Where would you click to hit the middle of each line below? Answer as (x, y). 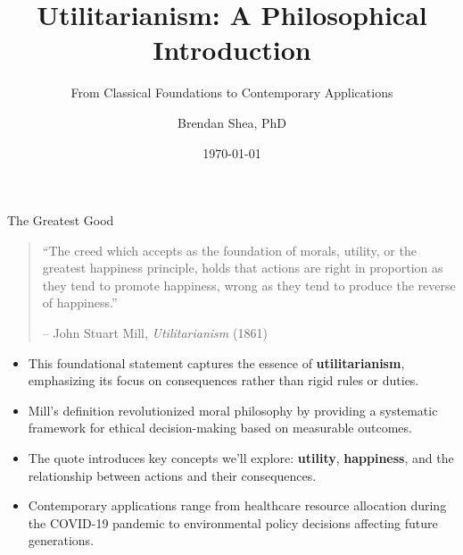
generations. (61, 540)
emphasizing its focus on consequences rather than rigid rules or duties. (223, 380)
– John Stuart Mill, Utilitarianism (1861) (155, 333)
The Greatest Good (61, 220)
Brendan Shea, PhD (232, 122)
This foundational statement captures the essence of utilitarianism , (216, 362)
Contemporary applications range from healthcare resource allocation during (237, 505)
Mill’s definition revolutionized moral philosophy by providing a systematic (233, 410)
